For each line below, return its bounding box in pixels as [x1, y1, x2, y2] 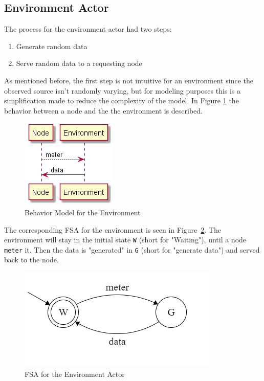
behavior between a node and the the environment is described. [4, 105, 203, 116]
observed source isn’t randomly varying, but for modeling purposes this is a [4, 85, 241, 96]
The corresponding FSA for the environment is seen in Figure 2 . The [4, 224, 221, 235]
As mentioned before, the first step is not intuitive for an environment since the [4, 75, 254, 85]
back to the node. [4, 254, 59, 265]
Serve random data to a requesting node [16, 58, 142, 69]
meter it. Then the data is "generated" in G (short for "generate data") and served [4, 244, 260, 255]
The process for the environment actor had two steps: [4, 24, 172, 34]
